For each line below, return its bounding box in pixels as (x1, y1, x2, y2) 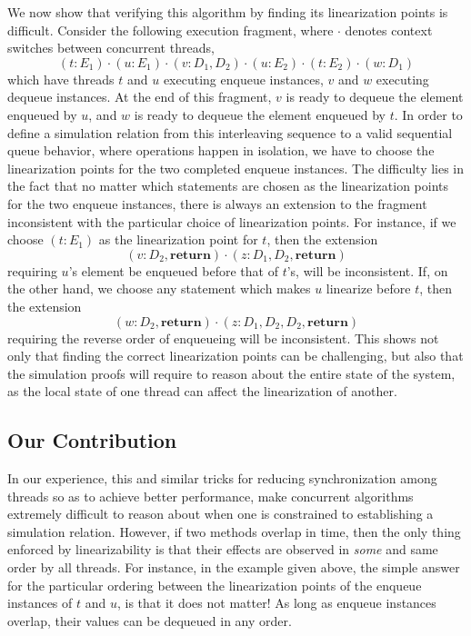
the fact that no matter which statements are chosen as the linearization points (7, 176, 449, 195)
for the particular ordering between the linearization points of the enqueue (7, 575, 422, 594)
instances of (7, 593, 73, 612)
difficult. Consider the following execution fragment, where (7, 20, 334, 39)
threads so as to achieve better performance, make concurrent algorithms (7, 486, 414, 505)
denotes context (345, 20, 433, 39)
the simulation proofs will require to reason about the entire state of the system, (7, 363, 456, 383)
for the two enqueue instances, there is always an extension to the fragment (7, 194, 427, 213)
